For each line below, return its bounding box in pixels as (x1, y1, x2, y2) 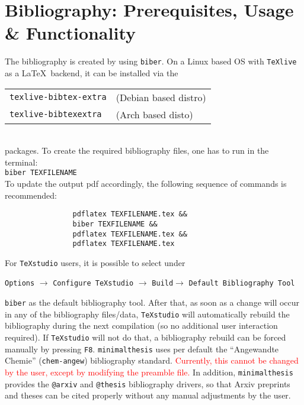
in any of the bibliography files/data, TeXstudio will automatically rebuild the (5, 307, 290, 320)
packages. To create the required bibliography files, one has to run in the (5, 144, 269, 157)
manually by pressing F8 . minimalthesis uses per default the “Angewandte (5, 342, 279, 355)
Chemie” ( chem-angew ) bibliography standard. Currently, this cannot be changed (5, 354, 299, 367)
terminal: (5, 155, 38, 168)
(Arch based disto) (116, 107, 193, 121)
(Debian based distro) (116, 90, 206, 104)
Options (5, 279, 35, 288)
